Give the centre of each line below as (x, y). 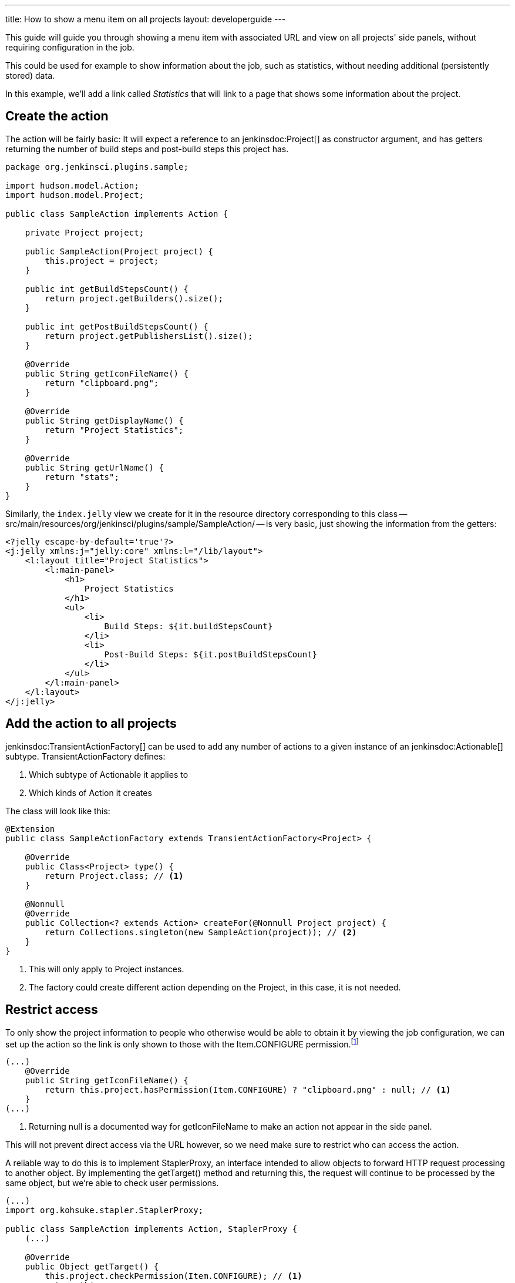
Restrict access (52, 1010)
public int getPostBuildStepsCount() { (117, 326)
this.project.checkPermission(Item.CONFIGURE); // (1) (174, 1276)
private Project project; (85, 232)
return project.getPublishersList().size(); (149, 336)
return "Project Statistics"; (114, 430)
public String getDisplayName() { (104, 420)
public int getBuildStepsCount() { (107, 289)
